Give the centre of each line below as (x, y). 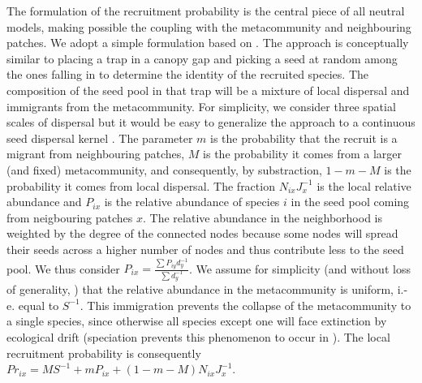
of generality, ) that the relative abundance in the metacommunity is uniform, (200, 289)
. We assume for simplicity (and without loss (299, 268)
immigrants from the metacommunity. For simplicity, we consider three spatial (201, 106)
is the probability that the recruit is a (304, 138)
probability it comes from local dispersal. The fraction (141, 185)
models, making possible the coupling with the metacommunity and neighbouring (209, 26)
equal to (39, 305)
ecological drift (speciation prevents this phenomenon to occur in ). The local (198, 337)
